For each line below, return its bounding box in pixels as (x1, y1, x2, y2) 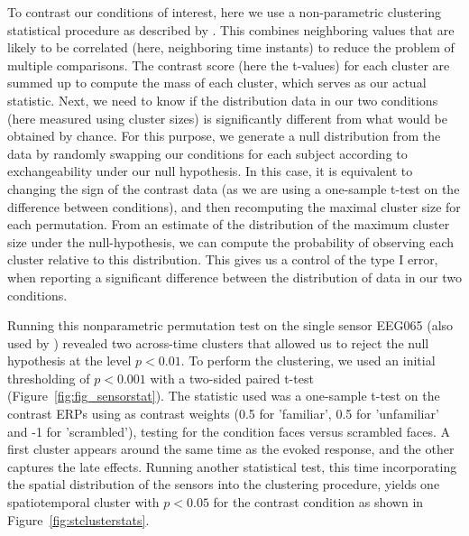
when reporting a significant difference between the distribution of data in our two (7, 267, 462, 286)
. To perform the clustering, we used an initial (180, 351, 436, 370)
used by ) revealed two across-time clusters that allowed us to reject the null (7, 333, 429, 352)
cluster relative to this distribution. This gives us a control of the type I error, (7, 250, 438, 269)
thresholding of (7, 368, 90, 387)
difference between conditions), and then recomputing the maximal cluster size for (7, 197, 461, 216)
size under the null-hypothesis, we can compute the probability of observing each (7, 232, 455, 251)
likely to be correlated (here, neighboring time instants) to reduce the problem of (7, 38, 455, 57)
